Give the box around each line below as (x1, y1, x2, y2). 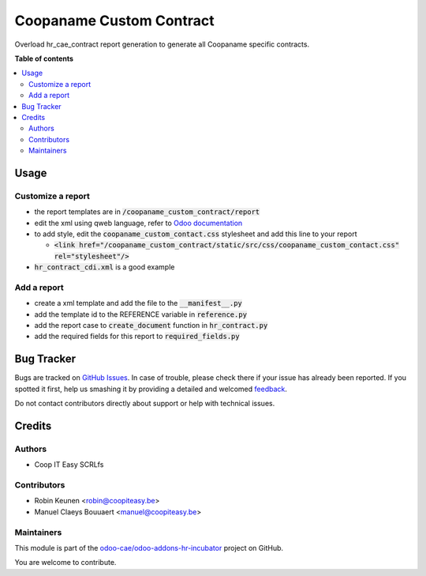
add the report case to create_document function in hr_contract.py (34, 321, 268, 330)
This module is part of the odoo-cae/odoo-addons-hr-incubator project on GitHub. (14, 544, 284, 552)
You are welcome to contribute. (14, 558, 117, 567)
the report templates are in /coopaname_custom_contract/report (34, 207, 260, 216)
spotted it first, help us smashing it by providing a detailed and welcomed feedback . (14, 384, 288, 393)
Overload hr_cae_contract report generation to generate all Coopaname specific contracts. (14, 40, 310, 49)
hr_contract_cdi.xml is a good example (34, 262, 175, 272)
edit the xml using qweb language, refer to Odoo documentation (34, 218, 243, 228)
